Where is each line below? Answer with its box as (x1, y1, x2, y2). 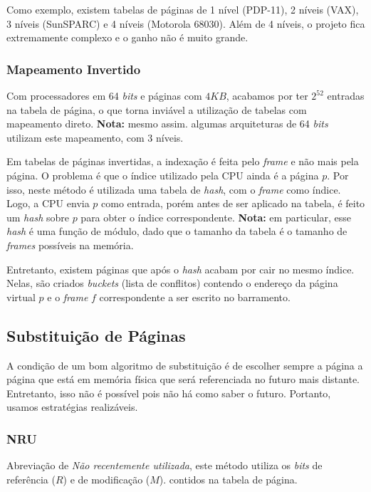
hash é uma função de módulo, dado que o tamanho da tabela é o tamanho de (6, 224, 348, 239)
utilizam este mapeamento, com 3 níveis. (6, 130, 184, 145)
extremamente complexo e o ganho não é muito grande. (6, 30, 249, 45)
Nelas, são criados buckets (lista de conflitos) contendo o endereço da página (6, 276, 338, 291)
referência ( (6, 471, 56, 486)
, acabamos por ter (226, 88, 308, 103)
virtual (6, 289, 36, 304)
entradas (327, 88, 365, 103)
